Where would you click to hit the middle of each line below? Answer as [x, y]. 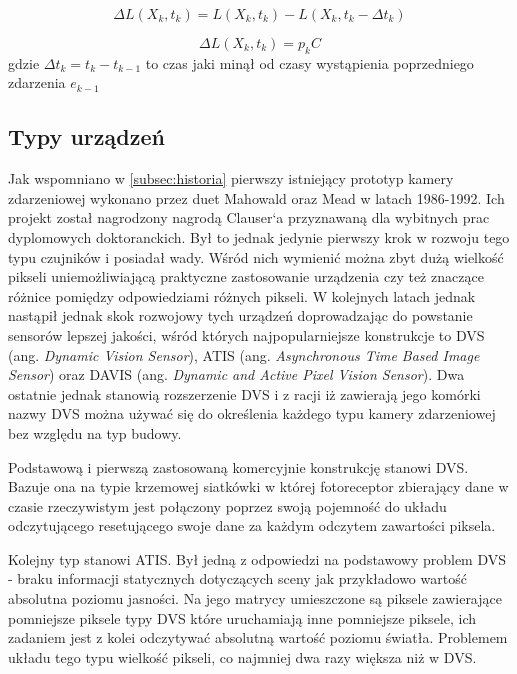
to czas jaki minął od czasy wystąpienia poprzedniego [309, 62]
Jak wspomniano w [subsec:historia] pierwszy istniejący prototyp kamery [231, 178]
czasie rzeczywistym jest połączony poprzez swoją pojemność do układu [227, 505]
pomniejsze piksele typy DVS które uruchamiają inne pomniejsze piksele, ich [242, 617]
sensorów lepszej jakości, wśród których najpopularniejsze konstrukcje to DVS [246, 334]
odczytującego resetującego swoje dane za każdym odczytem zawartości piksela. [252, 525]
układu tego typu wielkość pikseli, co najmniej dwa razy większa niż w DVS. [242, 656]
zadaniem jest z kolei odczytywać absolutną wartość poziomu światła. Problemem [258, 637]
